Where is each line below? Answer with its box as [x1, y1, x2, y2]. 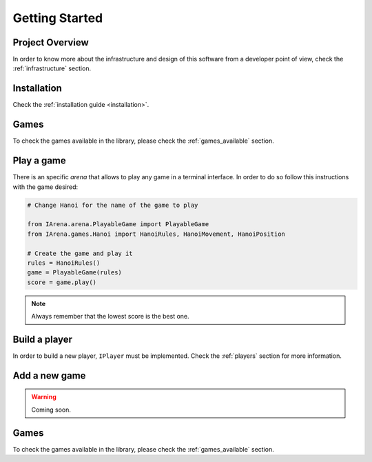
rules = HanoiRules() [27, 259, 101, 267]
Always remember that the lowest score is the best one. [31, 312, 189, 321]
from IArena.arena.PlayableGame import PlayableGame [27, 221, 209, 228]
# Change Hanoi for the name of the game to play [27, 201, 198, 209]
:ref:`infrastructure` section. [12, 64, 92, 72]
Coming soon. [31, 405, 72, 414]
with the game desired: [12, 183, 79, 191]
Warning [31, 393, 56, 401]
